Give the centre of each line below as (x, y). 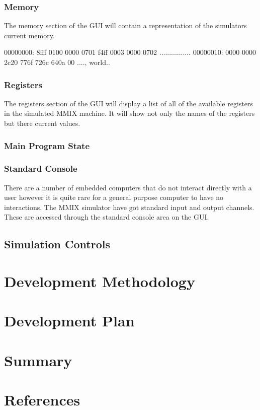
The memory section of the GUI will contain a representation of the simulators (125, 25)
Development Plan (69, 321)
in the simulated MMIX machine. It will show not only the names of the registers (129, 113)
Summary (38, 360)
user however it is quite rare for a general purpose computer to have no (114, 197)
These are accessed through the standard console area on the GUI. (107, 217)
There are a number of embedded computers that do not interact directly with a (128, 187)
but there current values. (42, 123)
